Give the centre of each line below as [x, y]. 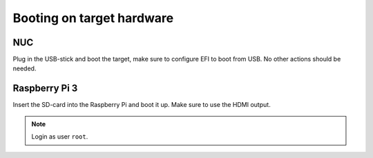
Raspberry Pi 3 [45, 89]
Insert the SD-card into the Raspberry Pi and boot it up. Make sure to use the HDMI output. [142, 105]
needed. [25, 68]
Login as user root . [60, 137]
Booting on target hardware [93, 18]
